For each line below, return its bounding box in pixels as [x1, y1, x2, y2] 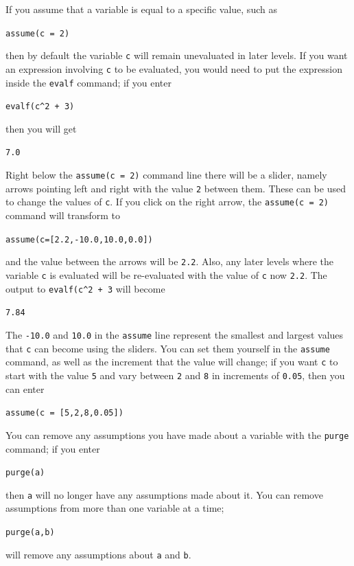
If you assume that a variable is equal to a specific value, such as [5, 2, 277, 16]
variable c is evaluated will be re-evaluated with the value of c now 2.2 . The [5, 268, 327, 282]
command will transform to [5, 208, 120, 223]
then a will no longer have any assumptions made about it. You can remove [5, 487, 323, 501]
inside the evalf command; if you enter [5, 75, 172, 89]
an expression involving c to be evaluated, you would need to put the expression [5, 61, 342, 76]
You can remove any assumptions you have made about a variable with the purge [5, 427, 349, 442]
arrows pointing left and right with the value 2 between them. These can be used [5, 181, 346, 195]
